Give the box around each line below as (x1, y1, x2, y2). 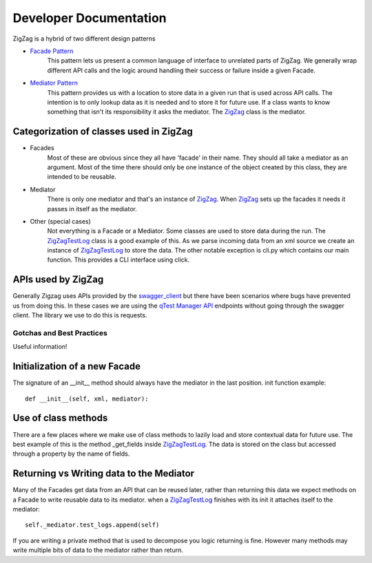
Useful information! (12, 343, 68, 351)
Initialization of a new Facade (12, 361, 141, 372)
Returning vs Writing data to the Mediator (12, 468, 195, 480)
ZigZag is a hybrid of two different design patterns (12, 34, 156, 43)
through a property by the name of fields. (12, 449, 130, 458)
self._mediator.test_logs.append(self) (25, 521, 160, 529)
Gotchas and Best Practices (12, 328, 108, 337)
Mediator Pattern (30, 79, 79, 87)
